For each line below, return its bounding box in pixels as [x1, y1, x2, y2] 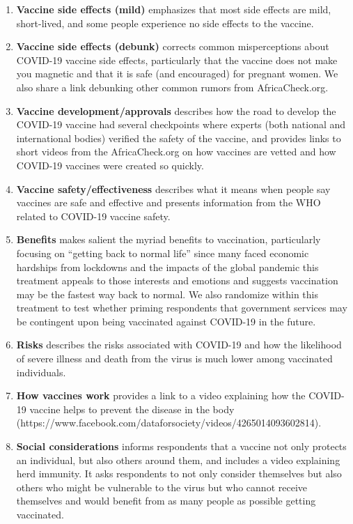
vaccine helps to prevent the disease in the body [29, 401, 235, 416]
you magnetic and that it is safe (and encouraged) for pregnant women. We [16, 66, 338, 81]
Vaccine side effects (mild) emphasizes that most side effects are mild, [16, 2, 331, 16]
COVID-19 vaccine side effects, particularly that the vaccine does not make [16, 52, 338, 67]
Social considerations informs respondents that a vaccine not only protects [16, 439, 347, 454]
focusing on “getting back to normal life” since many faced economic [16, 245, 309, 260]
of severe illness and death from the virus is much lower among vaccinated [16, 351, 333, 366]
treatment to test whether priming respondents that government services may [16, 300, 347, 315]
